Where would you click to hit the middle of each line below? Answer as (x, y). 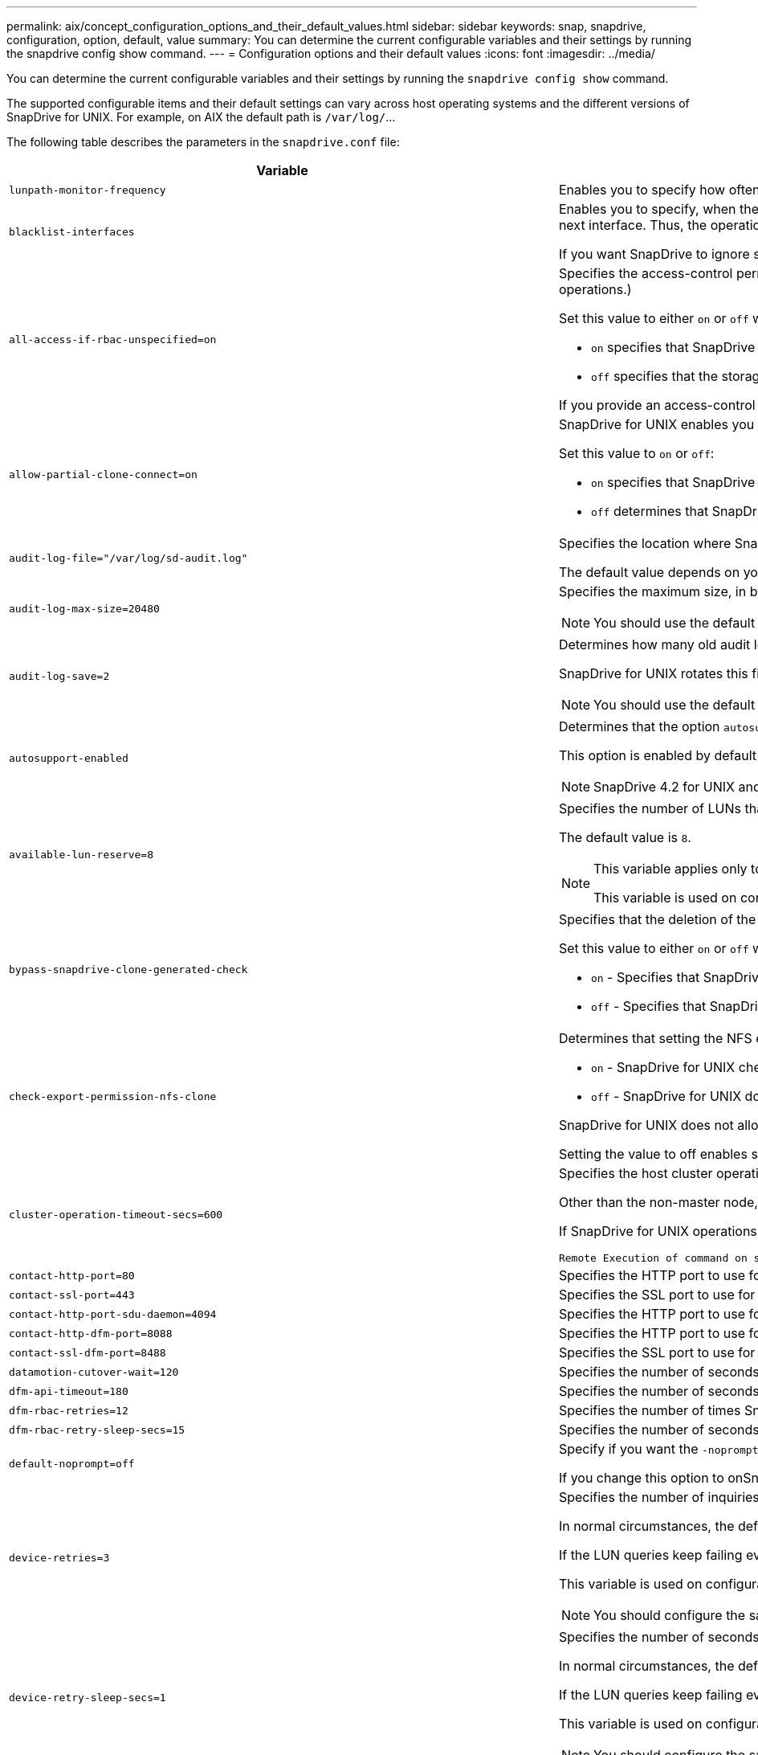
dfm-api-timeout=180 (69, 1391)
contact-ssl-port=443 (72, 1295)
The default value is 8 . (625, 837)
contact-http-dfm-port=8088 (91, 1333)
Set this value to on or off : (636, 453)
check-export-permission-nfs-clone (113, 1096)
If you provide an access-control (657, 405)
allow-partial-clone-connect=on (103, 474)
